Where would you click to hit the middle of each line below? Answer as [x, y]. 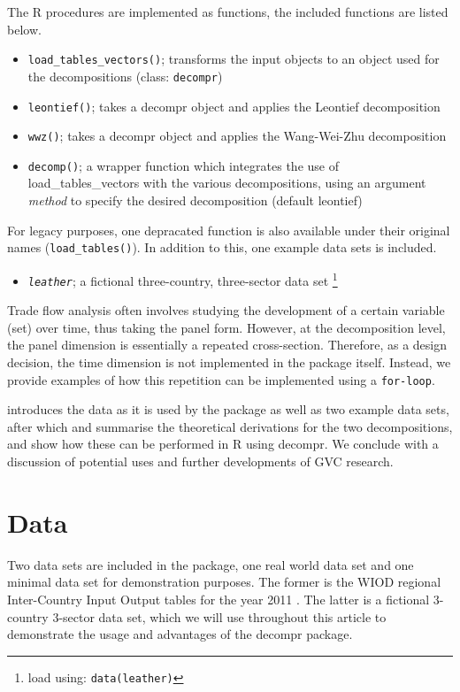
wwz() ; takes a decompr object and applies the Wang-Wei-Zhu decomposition [237, 136]
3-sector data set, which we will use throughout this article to [219, 616]
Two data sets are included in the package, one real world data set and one [211, 564]
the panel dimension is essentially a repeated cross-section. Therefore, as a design [227, 345]
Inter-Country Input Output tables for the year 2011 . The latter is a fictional [218, 599]
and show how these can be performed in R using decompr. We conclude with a [223, 444]
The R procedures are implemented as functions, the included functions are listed [228, 12]
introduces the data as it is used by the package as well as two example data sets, [228, 409]
